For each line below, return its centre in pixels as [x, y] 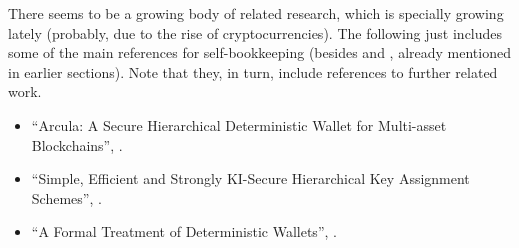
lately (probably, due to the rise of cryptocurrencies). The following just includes [255, 32]
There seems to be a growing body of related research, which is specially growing [256, 13]
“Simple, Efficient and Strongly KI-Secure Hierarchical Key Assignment [250, 178]
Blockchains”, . [77, 144]
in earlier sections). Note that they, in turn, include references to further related [253, 71]
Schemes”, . [66, 197]
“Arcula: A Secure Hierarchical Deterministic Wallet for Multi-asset [239, 124]
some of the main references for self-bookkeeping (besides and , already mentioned [259, 52]
